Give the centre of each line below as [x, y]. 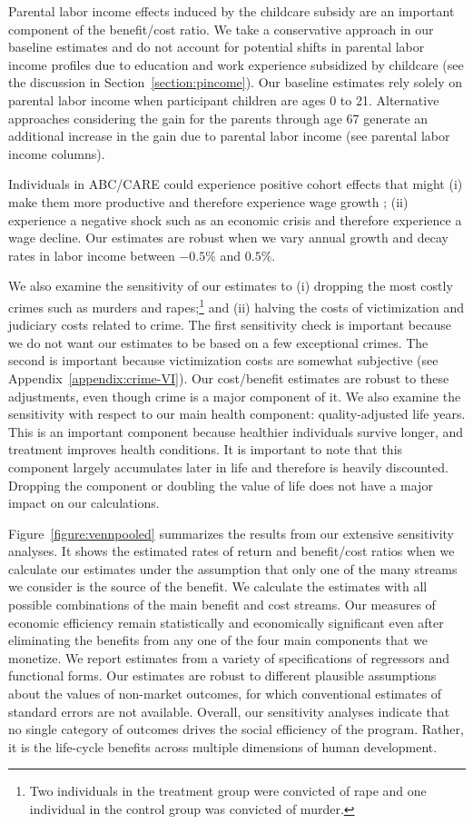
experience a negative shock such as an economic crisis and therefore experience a [235, 219]
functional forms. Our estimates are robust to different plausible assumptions [222, 675]
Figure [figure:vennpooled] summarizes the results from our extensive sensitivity [231, 533]
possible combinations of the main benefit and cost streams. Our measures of [222, 605]
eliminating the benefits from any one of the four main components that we [218, 640]
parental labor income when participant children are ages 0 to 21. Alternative [224, 99]
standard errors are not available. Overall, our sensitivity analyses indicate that [229, 711]
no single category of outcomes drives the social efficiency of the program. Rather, [236, 729]
